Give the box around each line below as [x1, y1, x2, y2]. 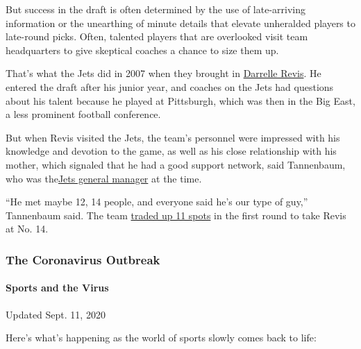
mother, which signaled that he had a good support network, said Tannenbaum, [6, 157, 346, 171]
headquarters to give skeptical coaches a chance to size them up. [6, 42, 279, 57]
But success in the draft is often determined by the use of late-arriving [6, 2, 305, 16]
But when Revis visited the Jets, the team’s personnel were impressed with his [6, 130, 340, 144]
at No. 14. [6, 221, 49, 236]
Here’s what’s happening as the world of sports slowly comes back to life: [6, 330, 317, 345]
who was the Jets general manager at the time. [6, 171, 202, 185]
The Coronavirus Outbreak [6, 250, 160, 268]
